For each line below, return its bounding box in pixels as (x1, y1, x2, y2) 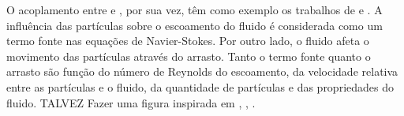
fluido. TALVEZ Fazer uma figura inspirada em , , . (6, 94, 256, 110)
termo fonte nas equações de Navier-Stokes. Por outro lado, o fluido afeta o (6, 32, 369, 49)
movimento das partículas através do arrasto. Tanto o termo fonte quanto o (6, 47, 371, 64)
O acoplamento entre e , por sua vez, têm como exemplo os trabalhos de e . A (6, 2, 383, 17)
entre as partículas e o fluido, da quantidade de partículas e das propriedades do (6, 78, 394, 95)
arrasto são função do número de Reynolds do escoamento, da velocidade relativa (6, 63, 398, 80)
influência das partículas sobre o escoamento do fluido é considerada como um (6, 17, 383, 33)
